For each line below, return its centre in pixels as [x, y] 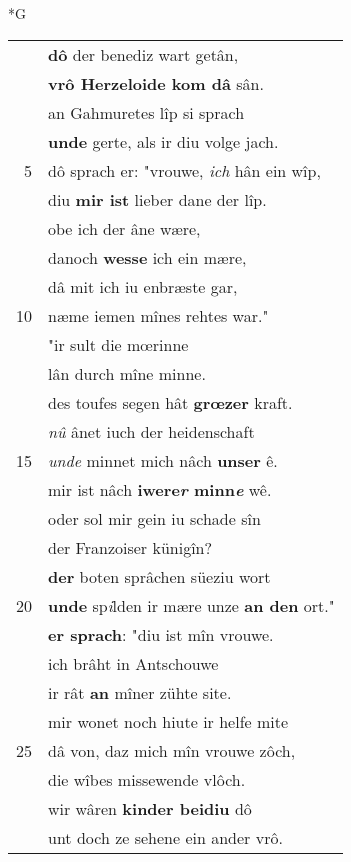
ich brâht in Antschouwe [133, 663]
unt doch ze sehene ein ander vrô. [165, 837]
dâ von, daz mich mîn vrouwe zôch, [172, 750]
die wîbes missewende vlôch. [147, 779]
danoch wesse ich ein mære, [147, 257]
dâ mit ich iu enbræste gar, [143, 286]
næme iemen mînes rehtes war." [158, 315]
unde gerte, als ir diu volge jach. [163, 141]
